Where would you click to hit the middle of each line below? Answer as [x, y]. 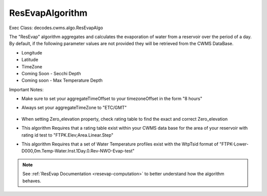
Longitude [32, 52]
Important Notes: [26, 90]
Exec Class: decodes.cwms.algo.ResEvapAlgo [56, 28]
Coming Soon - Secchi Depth [51, 73]
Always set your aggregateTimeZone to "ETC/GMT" [74, 108]
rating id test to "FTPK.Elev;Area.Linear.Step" [67, 135]
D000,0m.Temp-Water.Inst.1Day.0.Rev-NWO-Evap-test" [78, 151]
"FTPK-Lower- [234, 144]
